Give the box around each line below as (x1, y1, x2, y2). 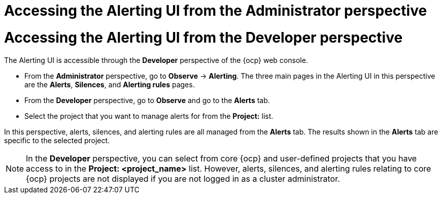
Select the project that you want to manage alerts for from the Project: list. (24, 111, 274, 120)
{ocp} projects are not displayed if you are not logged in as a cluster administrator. (26, 173, 340, 184)
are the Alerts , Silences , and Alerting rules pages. (24, 80, 195, 89)
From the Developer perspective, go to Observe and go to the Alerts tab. (24, 95, 270, 105)
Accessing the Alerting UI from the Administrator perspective (4, 2, 427, 19)
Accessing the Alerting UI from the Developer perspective (4, 28, 403, 46)
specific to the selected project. (4, 136, 110, 145)
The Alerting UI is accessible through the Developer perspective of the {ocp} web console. (4, 55, 308, 64)
